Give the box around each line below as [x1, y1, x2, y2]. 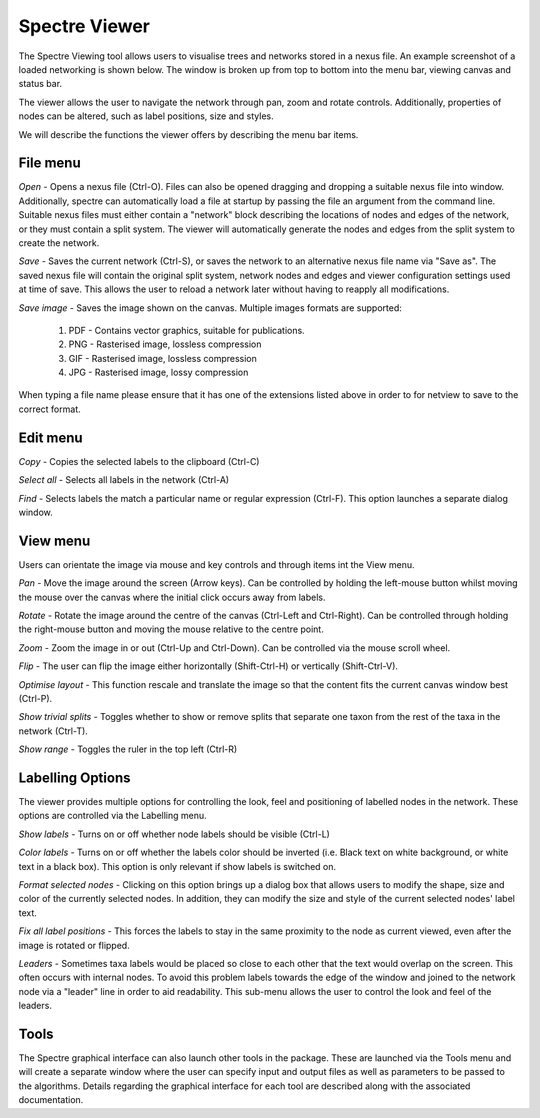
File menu [18, 155, 82, 172]
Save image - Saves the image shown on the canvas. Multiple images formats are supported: [18, 301, 402, 314]
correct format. [18, 403, 81, 415]
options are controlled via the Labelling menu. [18, 810, 207, 822]
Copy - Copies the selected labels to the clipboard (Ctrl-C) [18, 455, 260, 467]
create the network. [18, 236, 100, 249]
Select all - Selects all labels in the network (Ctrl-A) [18, 474, 230, 486]
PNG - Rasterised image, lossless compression [68, 338, 262, 350]
